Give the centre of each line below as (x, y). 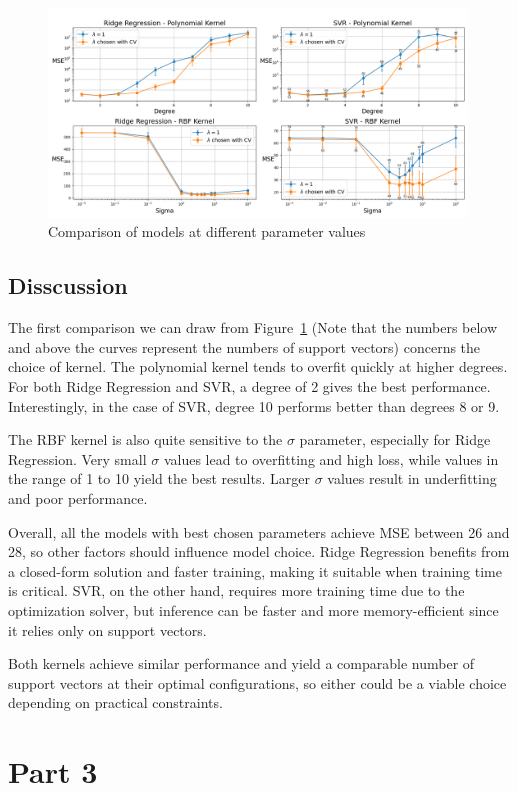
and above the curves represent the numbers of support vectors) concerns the (244, 346)
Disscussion (68, 285)
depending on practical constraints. (115, 702)
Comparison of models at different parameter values (207, 231)
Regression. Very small (77, 458)
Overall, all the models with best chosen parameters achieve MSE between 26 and (259, 531)
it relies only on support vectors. (107, 629)
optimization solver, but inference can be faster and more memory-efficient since (253, 609)
